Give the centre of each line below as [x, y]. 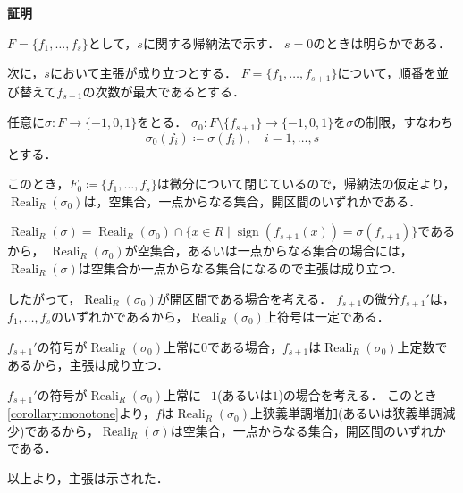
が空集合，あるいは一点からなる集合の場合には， [269, 251]
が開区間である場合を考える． [244, 298]
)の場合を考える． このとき [358, 394]
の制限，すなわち [404, 122]
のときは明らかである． [382, 42]
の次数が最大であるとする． [164, 91]
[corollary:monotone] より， [81, 413]
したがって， [44, 298]
